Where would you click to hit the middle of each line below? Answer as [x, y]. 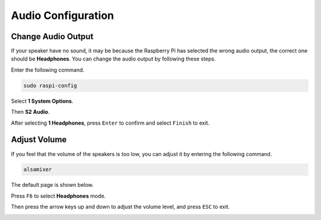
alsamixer [38, 170]
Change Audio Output [52, 36]
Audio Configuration [62, 15]
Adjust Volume [39, 140]
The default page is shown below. [52, 185]
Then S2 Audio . [30, 112]
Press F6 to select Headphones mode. [59, 196]
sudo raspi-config [50, 85]
